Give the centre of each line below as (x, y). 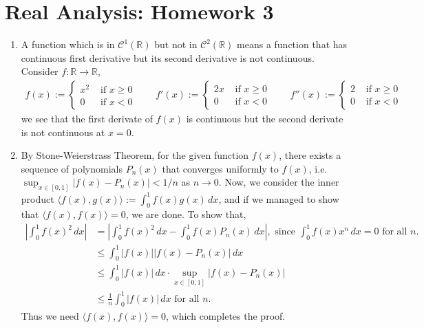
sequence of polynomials (72, 168)
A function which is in (68, 44)
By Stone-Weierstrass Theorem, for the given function (135, 155)
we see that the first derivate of (87, 118)
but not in (176, 44)
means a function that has (292, 44)
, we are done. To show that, (186, 214)
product (38, 198)
